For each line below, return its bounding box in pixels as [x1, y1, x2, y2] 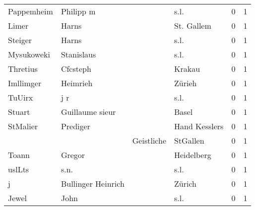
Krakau [174, 63, 200, 74]
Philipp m [61, 5, 96, 17]
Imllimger [8, 77, 42, 89]
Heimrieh [61, 77, 93, 89]
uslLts [8, 163, 29, 175]
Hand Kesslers [174, 120, 224, 132]
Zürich [174, 178, 196, 189]
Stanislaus [61, 49, 96, 60]
